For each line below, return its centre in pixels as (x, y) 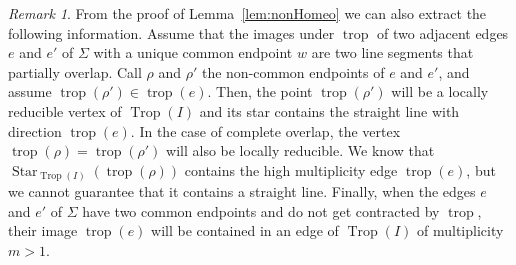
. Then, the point (260, 91)
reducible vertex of (65, 110)
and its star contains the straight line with (329, 110)
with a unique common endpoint (193, 52)
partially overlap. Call (75, 71)
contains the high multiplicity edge (291, 169)
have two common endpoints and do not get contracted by (261, 210)
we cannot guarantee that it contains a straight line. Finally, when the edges (242, 191)
